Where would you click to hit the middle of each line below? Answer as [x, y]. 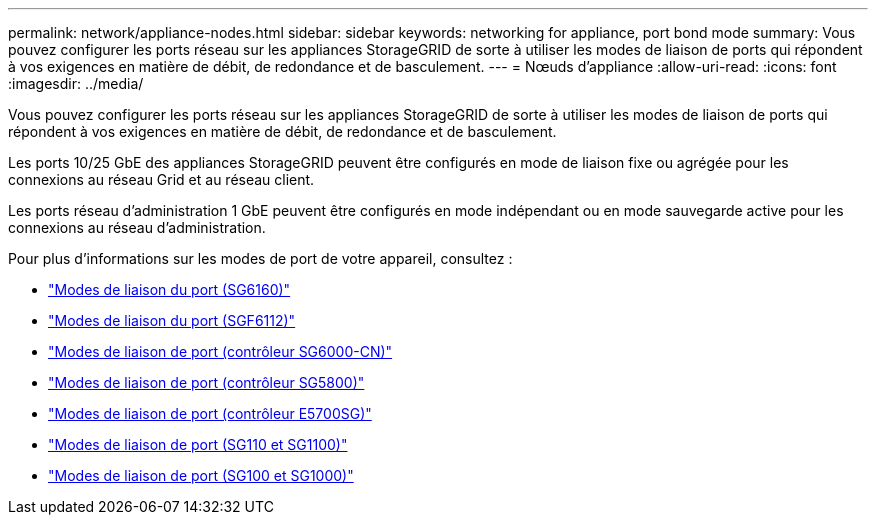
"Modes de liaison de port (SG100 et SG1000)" [201, 475]
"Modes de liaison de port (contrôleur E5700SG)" [210, 413]
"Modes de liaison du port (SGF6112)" [172, 320]
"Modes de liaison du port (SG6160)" [169, 289]
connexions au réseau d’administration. [137, 227]
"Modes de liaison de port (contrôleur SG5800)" [206, 382]
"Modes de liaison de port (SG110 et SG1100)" [198, 444]
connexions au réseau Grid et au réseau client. [161, 179]
